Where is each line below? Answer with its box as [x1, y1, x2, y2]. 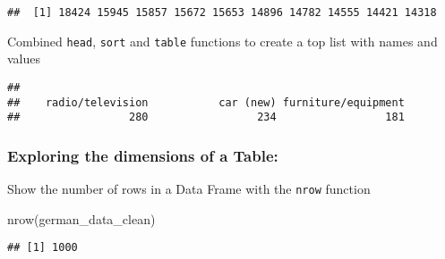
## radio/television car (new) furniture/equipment [7, 96, 405, 109]
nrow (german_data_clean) [7, 209, 156, 228]
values [7, 49, 41, 68]
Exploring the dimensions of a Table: [7, 144, 278, 166]
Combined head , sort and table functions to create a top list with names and [7, 31, 438, 50]
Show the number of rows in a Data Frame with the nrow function [7, 180, 371, 198]
